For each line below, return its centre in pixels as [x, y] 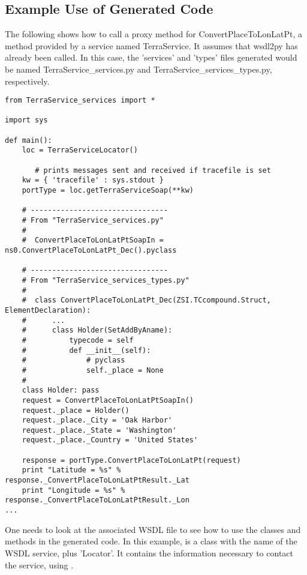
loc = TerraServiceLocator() [80, 150]
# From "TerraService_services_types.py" [106, 280]
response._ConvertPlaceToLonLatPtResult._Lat [97, 480]
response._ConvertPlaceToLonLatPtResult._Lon [97, 500]
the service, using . [39, 564]
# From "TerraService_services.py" [93, 221]
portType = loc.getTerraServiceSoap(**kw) [108, 191]
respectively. [27, 81]
